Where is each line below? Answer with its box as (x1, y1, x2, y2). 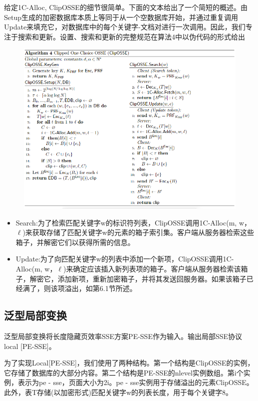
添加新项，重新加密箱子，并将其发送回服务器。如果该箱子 (57, 273, 247, 283)
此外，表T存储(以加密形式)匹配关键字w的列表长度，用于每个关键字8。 (4, 386, 233, 397)
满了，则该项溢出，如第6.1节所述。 (22, 283, 137, 293)
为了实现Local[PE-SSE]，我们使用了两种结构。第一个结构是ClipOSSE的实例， (4, 357, 255, 368)
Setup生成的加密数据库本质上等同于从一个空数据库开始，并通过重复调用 (4, 11, 239, 22)
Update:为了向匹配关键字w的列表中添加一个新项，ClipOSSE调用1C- (15, 253, 234, 264)
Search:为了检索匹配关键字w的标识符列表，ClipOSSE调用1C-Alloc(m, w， (15, 217, 251, 227)
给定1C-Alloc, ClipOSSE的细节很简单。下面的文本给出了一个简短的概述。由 (4, 2, 248, 12)
